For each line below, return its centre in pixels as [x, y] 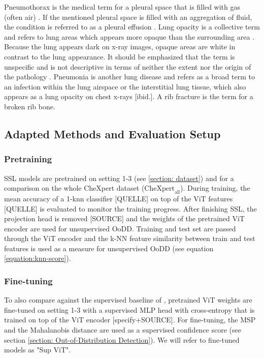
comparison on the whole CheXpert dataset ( [74, 188]
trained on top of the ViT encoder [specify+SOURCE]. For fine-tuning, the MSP [130, 320]
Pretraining [28, 159]
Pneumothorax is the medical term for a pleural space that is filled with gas [122, 7]
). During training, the [215, 188]
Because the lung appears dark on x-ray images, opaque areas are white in [120, 47]
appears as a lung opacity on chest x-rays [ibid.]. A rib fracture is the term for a [129, 96]
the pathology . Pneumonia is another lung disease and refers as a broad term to [129, 77]
